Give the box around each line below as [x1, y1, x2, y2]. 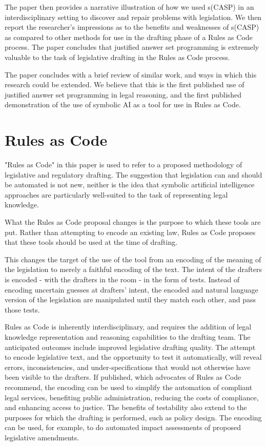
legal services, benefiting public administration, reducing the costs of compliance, [5, 392, 259, 402]
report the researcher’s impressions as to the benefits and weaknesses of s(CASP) [5, 22, 259, 32]
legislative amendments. [5, 432, 79, 442]
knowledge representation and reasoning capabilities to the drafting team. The [5, 331, 251, 342]
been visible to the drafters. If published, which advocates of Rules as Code [5, 372, 241, 382]
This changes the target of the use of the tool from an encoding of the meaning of [5, 254, 261, 264]
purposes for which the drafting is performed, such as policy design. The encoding [5, 412, 262, 422]
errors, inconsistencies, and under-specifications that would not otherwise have [5, 361, 251, 372]
